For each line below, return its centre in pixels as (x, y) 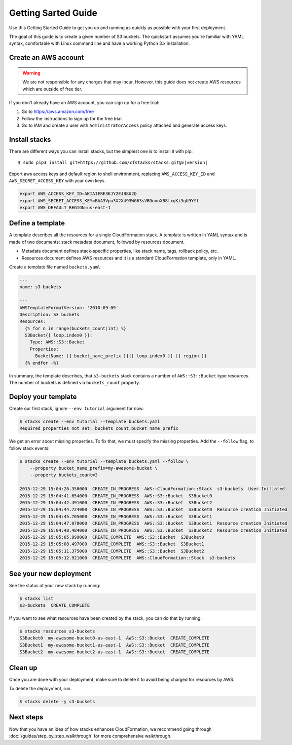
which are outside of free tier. (52, 89)
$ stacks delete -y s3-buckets (57, 702)
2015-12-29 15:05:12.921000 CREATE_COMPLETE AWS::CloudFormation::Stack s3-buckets (128, 558)
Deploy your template (43, 396)
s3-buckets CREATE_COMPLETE (55, 605)
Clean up (23, 668)
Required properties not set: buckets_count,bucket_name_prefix (99, 428)
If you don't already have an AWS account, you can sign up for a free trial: (84, 102)
